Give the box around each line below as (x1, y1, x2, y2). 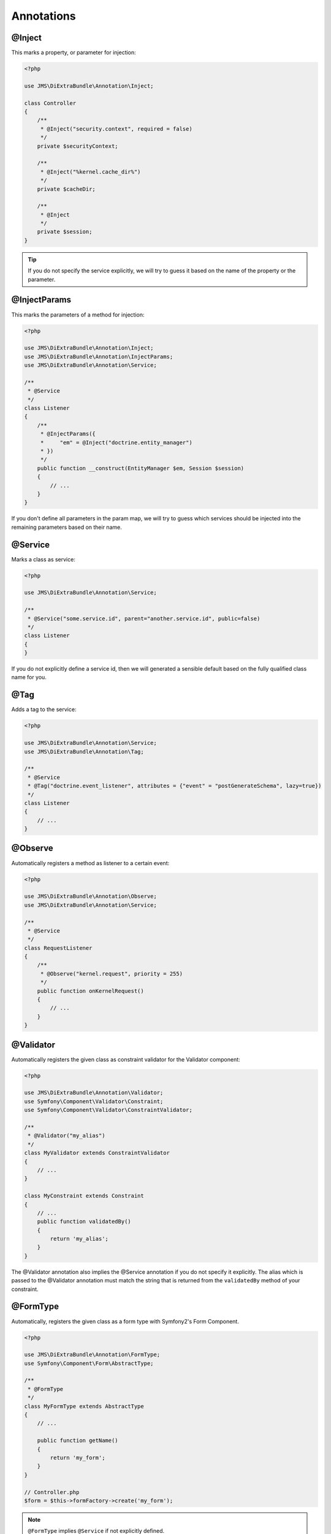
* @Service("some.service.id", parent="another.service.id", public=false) (28, 615, 261, 622)
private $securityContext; (37, 142, 119, 150)
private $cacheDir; (37, 185, 96, 193)
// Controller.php (24, 1489, 80, 1495)
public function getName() (37, 1437, 119, 1444)
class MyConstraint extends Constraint (24, 1192, 144, 1200)
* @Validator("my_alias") (28, 1132, 105, 1139)
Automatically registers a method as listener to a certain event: (11, 859, 170, 866)
